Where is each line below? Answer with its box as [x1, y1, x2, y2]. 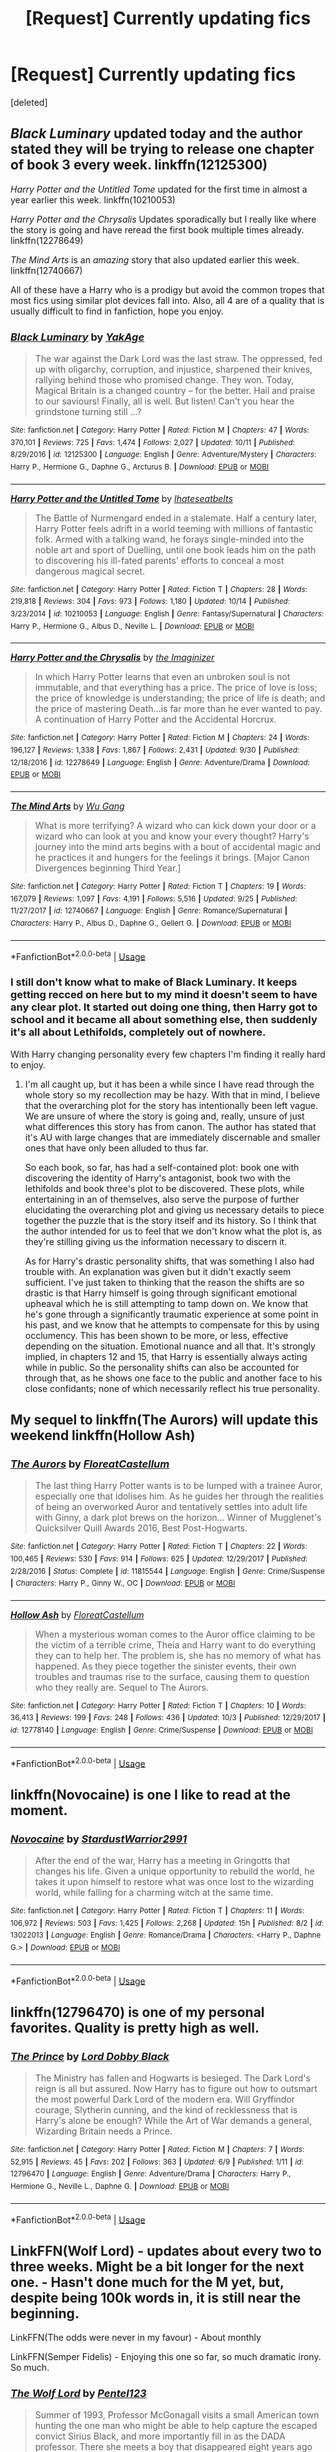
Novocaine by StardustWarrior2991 [10, 1832, 188, 1846]
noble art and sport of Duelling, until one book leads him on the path [34, 543, 317, 556]
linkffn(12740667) [10, 264, 83, 276]
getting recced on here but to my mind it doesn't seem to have [10, 988, 318, 1002]
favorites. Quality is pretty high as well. [10, 2019, 260, 2036]
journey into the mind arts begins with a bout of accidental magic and [34, 840, 322, 852]
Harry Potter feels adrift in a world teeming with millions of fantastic [34, 522, 314, 534]
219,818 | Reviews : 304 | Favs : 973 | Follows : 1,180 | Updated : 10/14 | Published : [10, 597, 291, 607]
